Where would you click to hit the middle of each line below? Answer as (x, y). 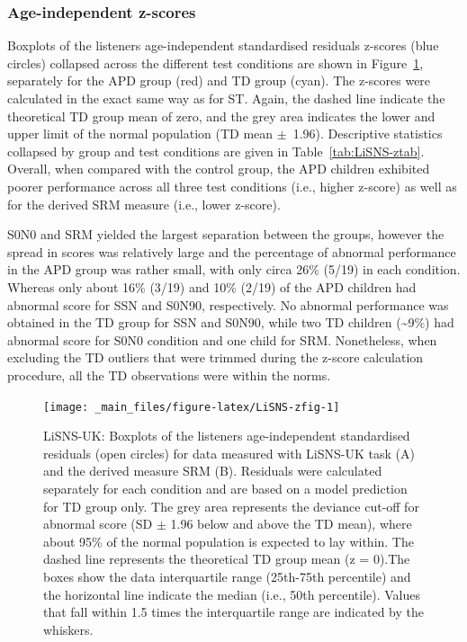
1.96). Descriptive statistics (368, 134)
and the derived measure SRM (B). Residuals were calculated (213, 471)
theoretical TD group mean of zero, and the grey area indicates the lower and (221, 116)
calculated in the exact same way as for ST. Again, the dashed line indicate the (226, 98)
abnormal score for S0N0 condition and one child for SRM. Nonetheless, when (222, 339)
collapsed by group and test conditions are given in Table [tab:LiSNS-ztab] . (216, 151)
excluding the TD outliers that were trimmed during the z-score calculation (216, 357)
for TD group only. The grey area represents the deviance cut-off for (231, 506)
